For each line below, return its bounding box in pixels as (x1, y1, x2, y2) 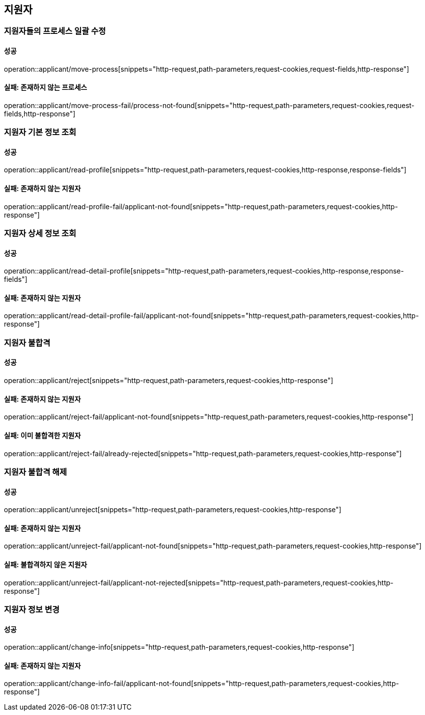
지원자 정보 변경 (4, 604, 60, 614)
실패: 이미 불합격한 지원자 (4, 431, 81, 440)
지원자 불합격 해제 (4, 467, 67, 477)
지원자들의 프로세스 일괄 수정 (4, 26, 106, 36)
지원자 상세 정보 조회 (4, 228, 77, 239)
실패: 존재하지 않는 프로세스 (4, 83, 87, 92)
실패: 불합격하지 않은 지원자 (4, 560, 87, 569)
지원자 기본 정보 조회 (4, 127, 77, 137)
